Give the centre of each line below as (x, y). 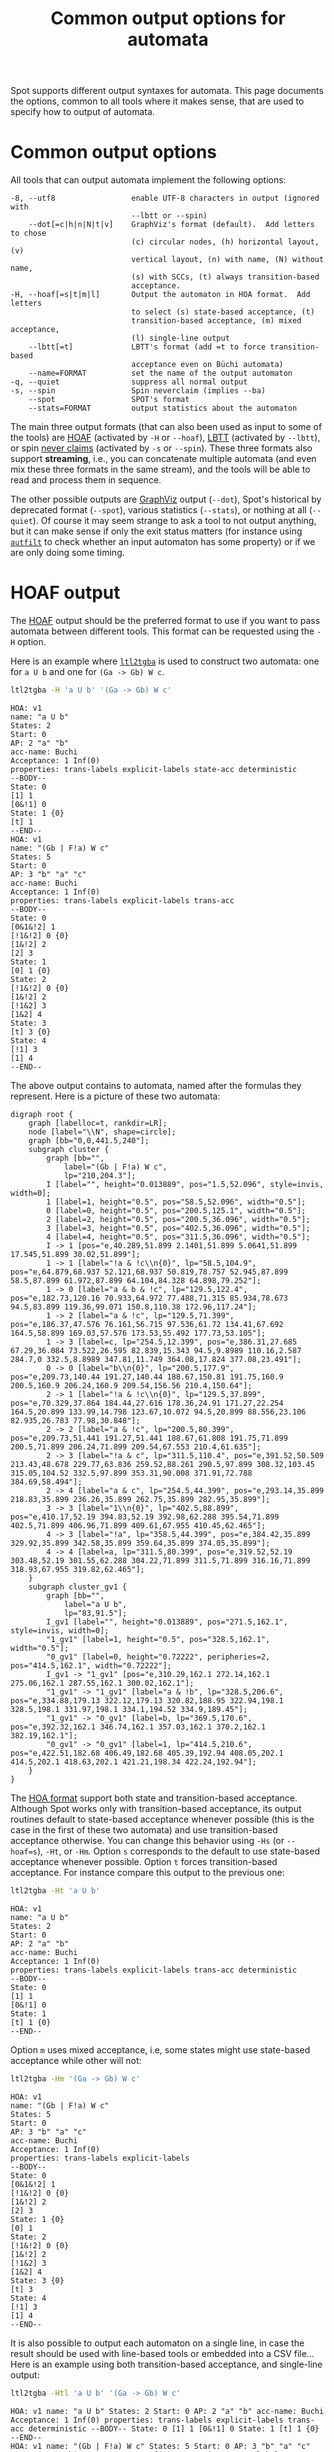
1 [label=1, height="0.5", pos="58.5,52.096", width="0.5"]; (176, 1202)
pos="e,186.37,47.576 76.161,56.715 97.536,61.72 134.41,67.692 (147, 1324)
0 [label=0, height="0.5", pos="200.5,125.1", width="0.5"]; (176, 1210)
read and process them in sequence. (86, 480)
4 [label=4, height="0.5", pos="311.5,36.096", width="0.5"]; (178, 1237)
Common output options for (168, 18)
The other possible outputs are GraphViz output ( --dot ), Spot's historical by (166, 499)
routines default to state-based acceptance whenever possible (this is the (162, 1819)
